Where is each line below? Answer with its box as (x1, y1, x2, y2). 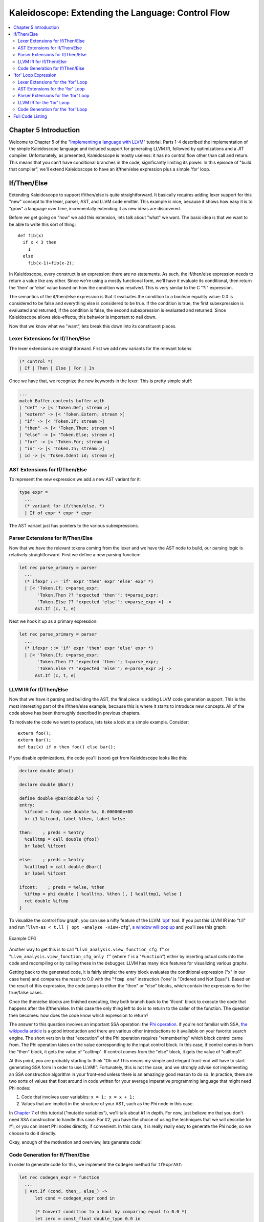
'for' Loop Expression (13, 72, 57, 78)
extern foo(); (18, 730, 51, 736)
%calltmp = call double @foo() (24, 836, 100, 842)
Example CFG (9, 935, 37, 941)
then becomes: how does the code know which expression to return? (9, 1012, 149, 1018)
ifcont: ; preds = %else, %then (19, 884, 105, 890)
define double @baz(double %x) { (19, 795, 100, 801)
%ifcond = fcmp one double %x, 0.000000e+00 (24, 809, 133, 815)
